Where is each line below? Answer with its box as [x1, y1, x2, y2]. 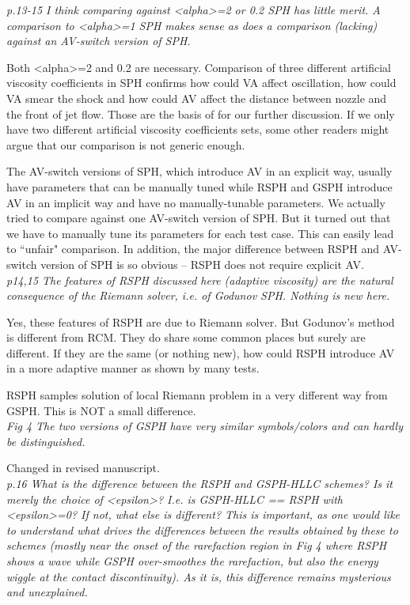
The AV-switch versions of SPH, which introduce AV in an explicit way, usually [6, 163, 393, 180]
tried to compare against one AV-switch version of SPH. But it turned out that [6, 210, 391, 226]
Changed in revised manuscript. [6, 459, 160, 476]
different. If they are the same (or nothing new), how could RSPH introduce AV [6, 344, 395, 361]
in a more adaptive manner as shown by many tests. [6, 360, 260, 376]
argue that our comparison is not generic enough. [6, 136, 245, 153]
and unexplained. [6, 584, 88, 600]
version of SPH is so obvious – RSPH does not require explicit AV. [40, 255, 364, 272]
